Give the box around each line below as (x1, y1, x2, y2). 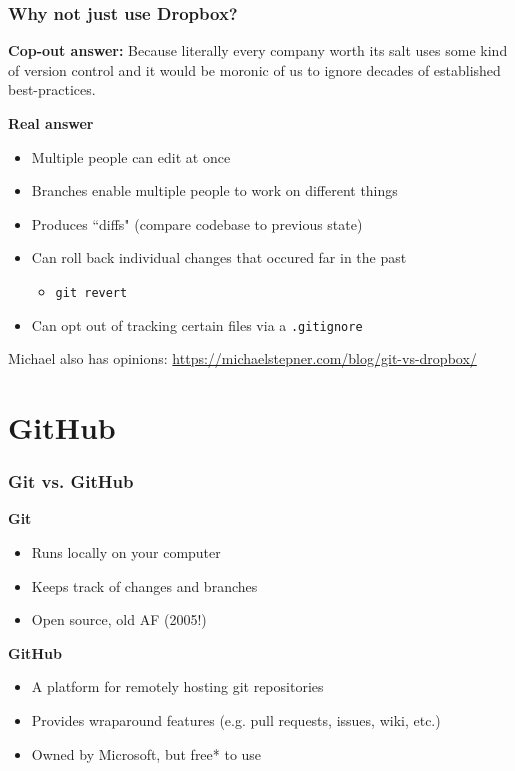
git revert (55, 285, 128, 300)
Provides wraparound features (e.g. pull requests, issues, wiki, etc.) (31, 710, 441, 731)
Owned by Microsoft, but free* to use (31, 743, 262, 764)
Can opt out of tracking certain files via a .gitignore (31, 314, 363, 335)
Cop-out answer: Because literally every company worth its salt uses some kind (8, 40, 508, 61)
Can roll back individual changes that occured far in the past (31, 247, 407, 268)
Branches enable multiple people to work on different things (31, 180, 398, 201)
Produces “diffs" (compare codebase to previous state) (31, 213, 363, 234)
